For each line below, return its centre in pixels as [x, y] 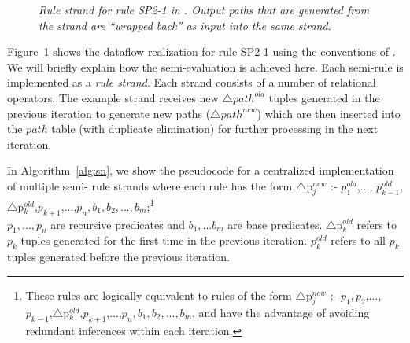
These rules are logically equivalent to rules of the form [159, 295]
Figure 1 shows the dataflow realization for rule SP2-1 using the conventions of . [201, 52]
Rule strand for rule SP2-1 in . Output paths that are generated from [204, 9]
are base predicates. [275, 224]
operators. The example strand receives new [113, 97]
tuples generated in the [324, 97]
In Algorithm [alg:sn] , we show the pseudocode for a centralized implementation [201, 170]
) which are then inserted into [329, 113]
